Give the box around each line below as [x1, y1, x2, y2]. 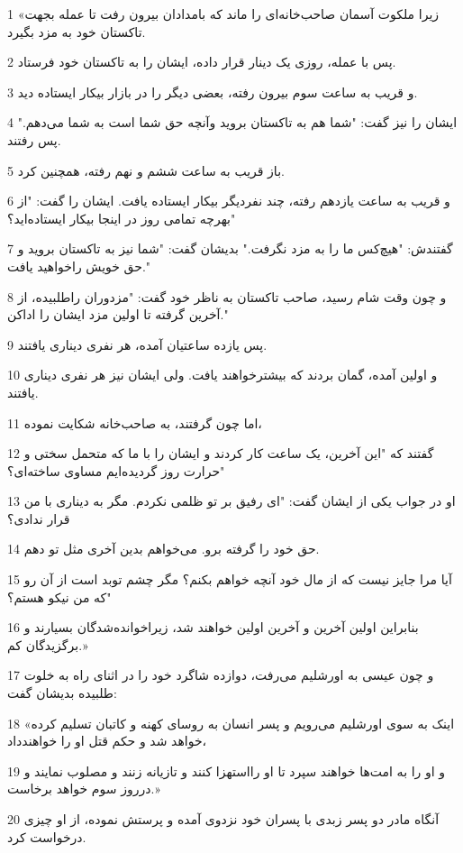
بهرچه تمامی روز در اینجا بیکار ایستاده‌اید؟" [7, 208, 236, 227]
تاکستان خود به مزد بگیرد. [7, 22, 146, 41]
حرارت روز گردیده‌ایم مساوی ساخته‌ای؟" [7, 461, 225, 480]
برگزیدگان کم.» [7, 635, 88, 654]
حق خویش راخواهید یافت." [7, 256, 151, 275]
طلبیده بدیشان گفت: [7, 683, 117, 702]
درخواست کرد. [7, 827, 86, 846]
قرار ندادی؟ [7, 509, 70, 527]
